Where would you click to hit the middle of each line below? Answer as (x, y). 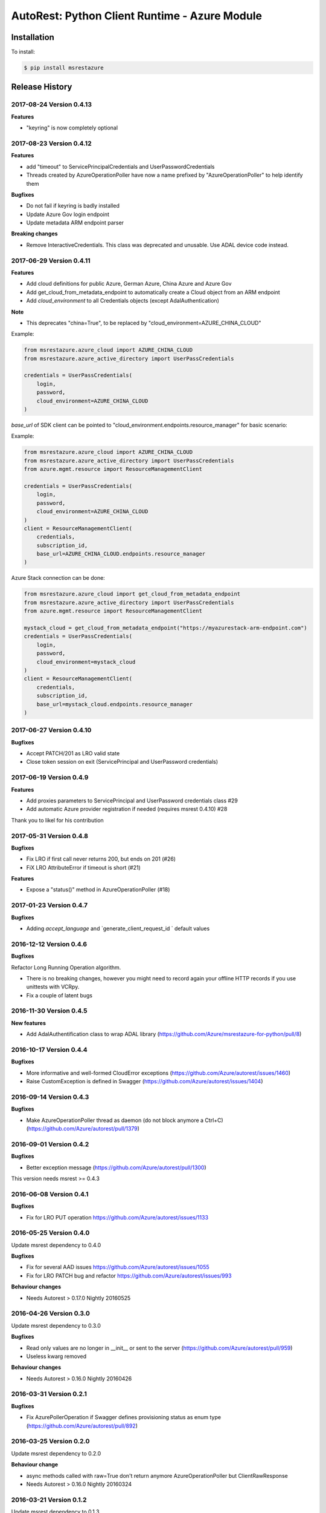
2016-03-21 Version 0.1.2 (49, 1500)
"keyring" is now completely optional (72, 128)
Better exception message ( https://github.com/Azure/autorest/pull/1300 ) (116, 1167)
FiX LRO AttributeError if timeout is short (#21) (84, 867)
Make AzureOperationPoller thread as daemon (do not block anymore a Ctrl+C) (125, 1120)
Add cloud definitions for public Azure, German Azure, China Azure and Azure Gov (129, 284)
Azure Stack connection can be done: (58, 578)
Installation (33, 37)
